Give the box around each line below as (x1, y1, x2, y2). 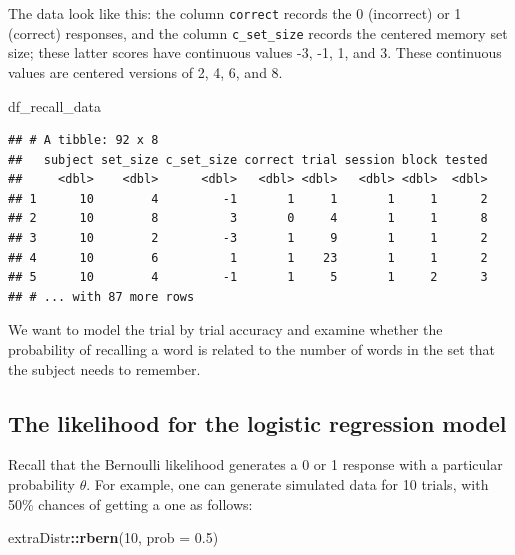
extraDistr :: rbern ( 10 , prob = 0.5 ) (8, 527, 219, 548)
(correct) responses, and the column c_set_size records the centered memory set (8, 22, 508, 43)
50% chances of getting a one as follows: (8, 493, 253, 514)
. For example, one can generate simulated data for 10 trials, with (86, 474, 489, 495)
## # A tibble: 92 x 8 (8, 133, 159, 148)
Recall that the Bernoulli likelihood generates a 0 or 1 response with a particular (8, 454, 503, 475)
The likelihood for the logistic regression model (8, 407, 507, 438)
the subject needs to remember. (8, 358, 201, 379)
